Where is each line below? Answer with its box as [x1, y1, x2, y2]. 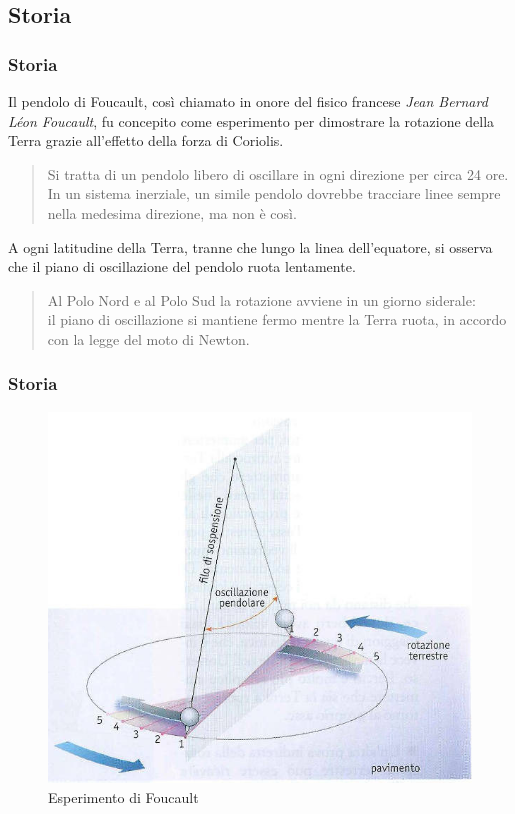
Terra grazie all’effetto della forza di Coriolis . [8, 130, 284, 151]
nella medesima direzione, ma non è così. [47, 202, 297, 223]
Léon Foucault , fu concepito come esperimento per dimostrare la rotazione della [8, 110, 495, 131]
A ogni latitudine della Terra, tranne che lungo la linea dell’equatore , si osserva [8, 236, 493, 257]
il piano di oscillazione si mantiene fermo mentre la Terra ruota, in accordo [47, 309, 507, 330]
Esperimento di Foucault [48, 787, 199, 808]
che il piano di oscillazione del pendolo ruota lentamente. [8, 256, 356, 277]
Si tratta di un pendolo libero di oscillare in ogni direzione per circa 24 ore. [47, 163, 509, 184]
